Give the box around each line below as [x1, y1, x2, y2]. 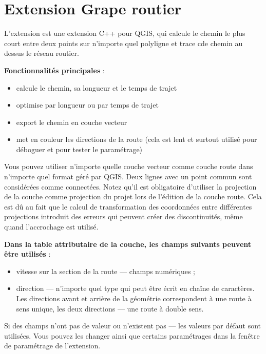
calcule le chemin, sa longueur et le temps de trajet [16, 82, 177, 93]
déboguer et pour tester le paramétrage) [16, 143, 143, 154]
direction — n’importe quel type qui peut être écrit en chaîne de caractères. [16, 283, 255, 294]
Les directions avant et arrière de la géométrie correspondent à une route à [16, 293, 252, 303]
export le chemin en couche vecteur [16, 116, 127, 127]
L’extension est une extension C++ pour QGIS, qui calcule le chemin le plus [4, 28, 245, 38]
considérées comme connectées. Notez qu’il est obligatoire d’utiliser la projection [4, 181, 257, 192]
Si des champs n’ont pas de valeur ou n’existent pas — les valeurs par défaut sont [4, 320, 261, 331]
